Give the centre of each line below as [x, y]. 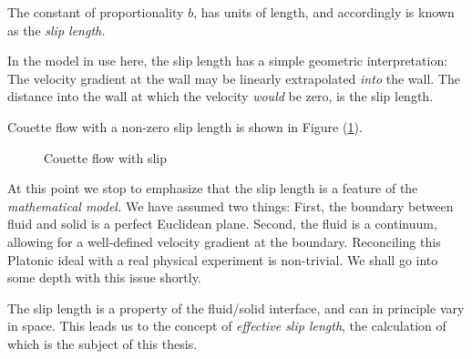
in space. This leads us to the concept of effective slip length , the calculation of [227, 326]
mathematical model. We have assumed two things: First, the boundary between [231, 205]
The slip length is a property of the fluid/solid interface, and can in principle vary [236, 308]
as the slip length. [56, 30]
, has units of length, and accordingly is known [324, 12]
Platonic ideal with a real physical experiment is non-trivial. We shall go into [223, 259]
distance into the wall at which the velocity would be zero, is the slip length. [221, 96]
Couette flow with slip [106, 157]
